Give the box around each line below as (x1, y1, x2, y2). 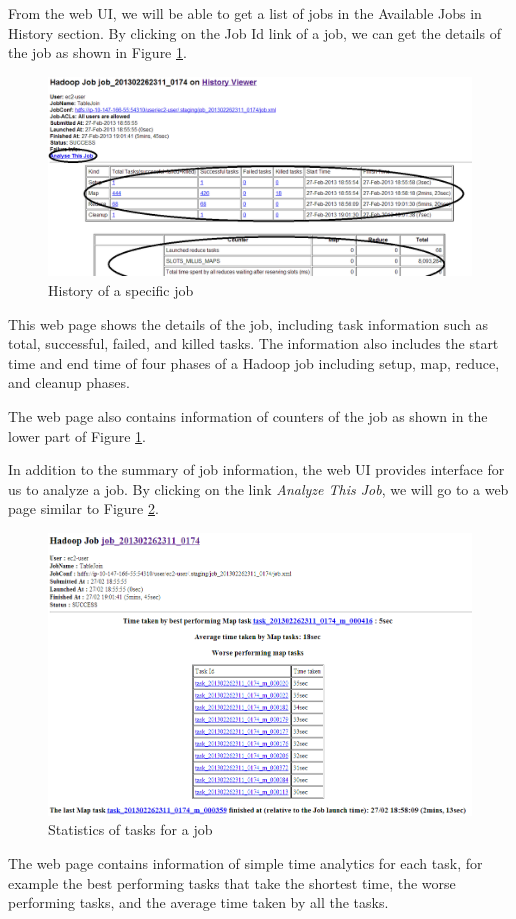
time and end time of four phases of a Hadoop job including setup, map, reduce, (8, 352, 500, 373)
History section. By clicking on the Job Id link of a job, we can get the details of (8, 22, 501, 43)
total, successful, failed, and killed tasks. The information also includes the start (8, 333, 499, 354)
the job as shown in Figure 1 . (8, 42, 187, 63)
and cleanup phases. (8, 372, 130, 393)
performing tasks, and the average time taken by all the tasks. (8, 892, 389, 913)
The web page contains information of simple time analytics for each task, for (8, 853, 483, 874)
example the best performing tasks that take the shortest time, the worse (8, 872, 456, 893)
